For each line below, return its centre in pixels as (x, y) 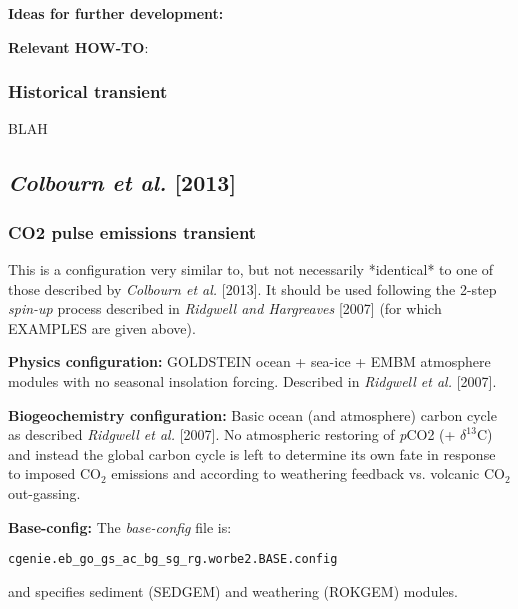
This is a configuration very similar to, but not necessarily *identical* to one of (251, 269)
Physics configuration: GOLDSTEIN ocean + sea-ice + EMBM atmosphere (249, 361)
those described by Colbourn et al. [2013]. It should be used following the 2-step (252, 288)
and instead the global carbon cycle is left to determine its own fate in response (252, 453)
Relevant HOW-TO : (78, 46)
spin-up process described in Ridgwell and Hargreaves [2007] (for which (225, 308)
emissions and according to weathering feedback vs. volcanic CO (308, 473)
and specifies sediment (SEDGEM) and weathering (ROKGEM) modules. (233, 590)
